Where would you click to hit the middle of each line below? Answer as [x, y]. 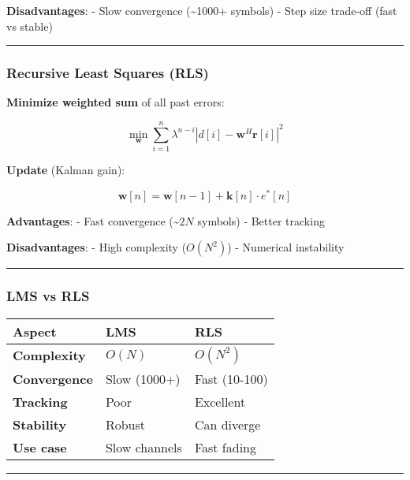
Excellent [220, 401]
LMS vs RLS [48, 296]
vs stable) [30, 26]
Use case [40, 447]
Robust [125, 424]
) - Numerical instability [286, 247]
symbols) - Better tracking [261, 220]
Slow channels [143, 447]
